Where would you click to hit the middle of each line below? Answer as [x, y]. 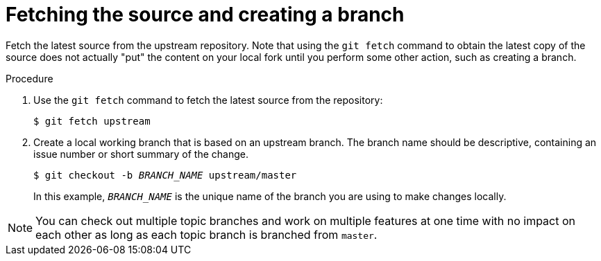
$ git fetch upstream [92, 121]
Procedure [29, 78]
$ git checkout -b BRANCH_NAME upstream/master [165, 175]
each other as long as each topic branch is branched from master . [206, 234]
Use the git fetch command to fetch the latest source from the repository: [208, 100]
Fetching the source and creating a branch [205, 15]
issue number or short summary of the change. [141, 154]
